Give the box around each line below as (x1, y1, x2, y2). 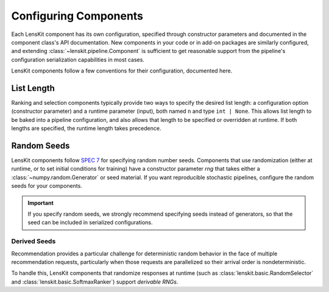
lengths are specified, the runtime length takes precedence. (11, 125, 161, 132)
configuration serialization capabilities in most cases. (11, 55, 144, 63)
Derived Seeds (11, 237, 56, 246)
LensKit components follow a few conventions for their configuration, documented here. (11, 67, 233, 74)
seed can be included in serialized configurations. (27, 219, 153, 226)
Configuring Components (11, 9, 143, 23)
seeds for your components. (11, 182, 82, 190)
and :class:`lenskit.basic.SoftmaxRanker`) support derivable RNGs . (11, 278, 179, 285)
